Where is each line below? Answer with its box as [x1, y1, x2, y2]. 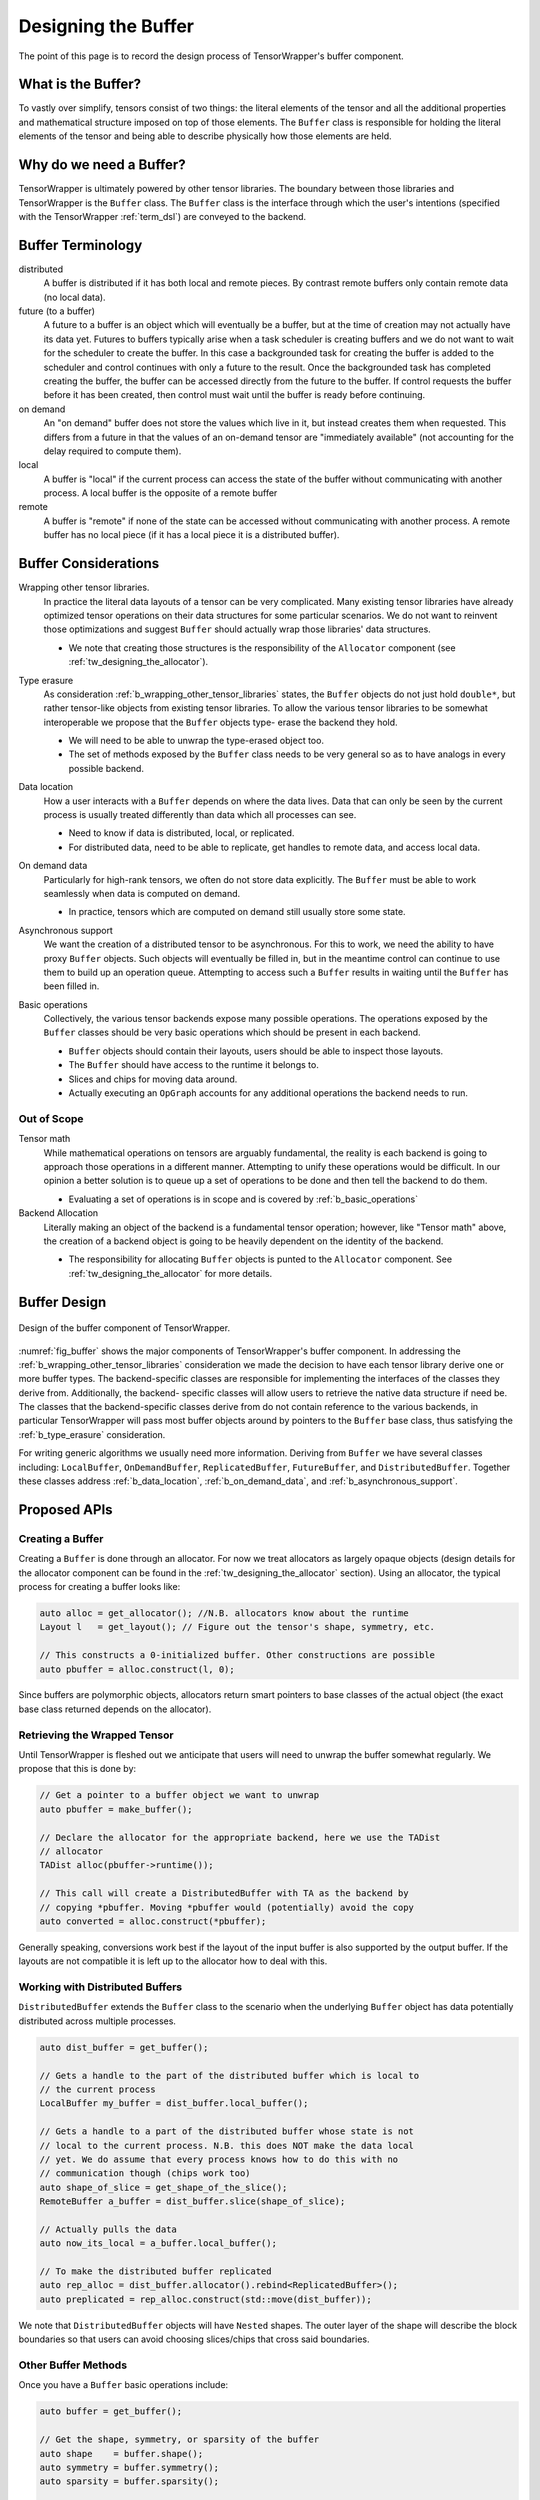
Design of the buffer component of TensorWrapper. [18, 1322, 230, 1334]
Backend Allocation [18, 1207, 99, 1219]
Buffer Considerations [18, 555, 160, 572]
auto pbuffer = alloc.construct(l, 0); [39, 1663, 235, 1675]
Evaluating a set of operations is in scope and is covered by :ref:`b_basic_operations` [68, 1193, 419, 1205]
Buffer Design [18, 1293, 107, 1310]
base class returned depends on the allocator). [18, 1703, 212, 1715]
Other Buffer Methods [18, 2358, 128, 2372]
